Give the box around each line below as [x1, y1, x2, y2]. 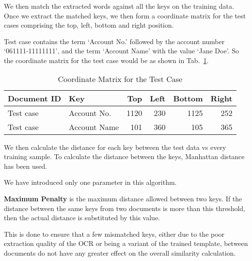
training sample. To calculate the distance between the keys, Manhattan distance [4, 151, 245, 162]
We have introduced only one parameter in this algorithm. [4, 177, 177, 187]
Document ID [8, 92, 62, 104]
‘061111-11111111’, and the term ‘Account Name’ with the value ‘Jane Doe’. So [4, 46, 239, 56]
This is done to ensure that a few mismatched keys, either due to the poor [4, 228, 225, 239]
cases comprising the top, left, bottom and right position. [4, 20, 174, 30]
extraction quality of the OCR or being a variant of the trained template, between [4, 238, 248, 248]
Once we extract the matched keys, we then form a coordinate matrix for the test [4, 10, 246, 20]
